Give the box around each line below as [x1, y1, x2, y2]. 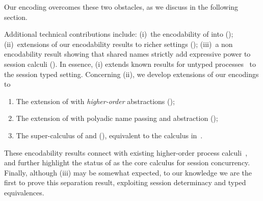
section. [4, 11, 28, 22]
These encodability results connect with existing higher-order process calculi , [4, 147, 248, 158]
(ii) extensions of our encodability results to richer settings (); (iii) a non [4, 38, 233, 49]
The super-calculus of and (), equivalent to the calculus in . [16, 130, 203, 140]
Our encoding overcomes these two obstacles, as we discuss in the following [4, 2, 239, 12]
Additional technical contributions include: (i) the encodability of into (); [4, 29, 233, 39]
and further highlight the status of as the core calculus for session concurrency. [4, 157, 250, 168]
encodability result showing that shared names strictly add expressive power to [4, 48, 251, 59]
